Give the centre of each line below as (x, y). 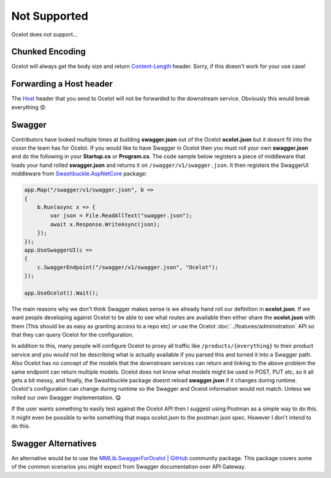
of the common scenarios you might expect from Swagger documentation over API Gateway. (129, 467)
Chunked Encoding (48, 52)
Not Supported (50, 16)
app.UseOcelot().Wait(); (62, 293)
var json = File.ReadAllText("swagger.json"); (121, 216)
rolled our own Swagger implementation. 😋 (66, 397)
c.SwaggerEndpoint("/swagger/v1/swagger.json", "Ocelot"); (128, 267)
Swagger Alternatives (54, 443)
